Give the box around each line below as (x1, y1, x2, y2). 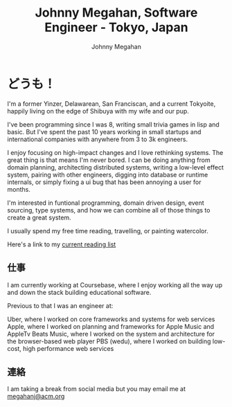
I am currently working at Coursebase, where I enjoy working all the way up (7, 280, 223, 289)
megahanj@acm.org (7, 392, 65, 401)
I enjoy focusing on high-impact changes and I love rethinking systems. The (7, 148, 224, 156)
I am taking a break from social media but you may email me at (7, 385, 186, 393)
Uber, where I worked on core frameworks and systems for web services (7, 315, 215, 323)
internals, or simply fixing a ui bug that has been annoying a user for (7, 178, 202, 186)
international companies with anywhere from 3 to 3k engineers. (7, 135, 188, 143)
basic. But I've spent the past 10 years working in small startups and (7, 127, 202, 136)
